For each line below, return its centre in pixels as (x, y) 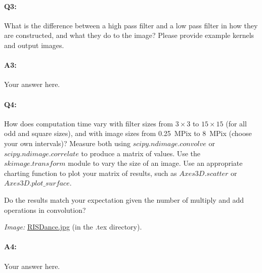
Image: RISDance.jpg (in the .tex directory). (73, 227)
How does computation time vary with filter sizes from (89, 123)
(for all (236, 123)
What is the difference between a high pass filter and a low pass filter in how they (131, 25)
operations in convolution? (45, 210)
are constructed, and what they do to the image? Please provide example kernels (129, 35)
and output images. (34, 45)
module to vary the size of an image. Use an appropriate (155, 163)
